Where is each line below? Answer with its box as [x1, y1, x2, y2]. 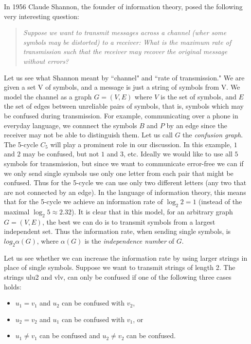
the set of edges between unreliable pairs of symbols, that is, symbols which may [4, 101, 244, 111]
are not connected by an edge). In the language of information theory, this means [4, 187, 246, 197]
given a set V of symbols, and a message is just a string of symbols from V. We [4, 82, 240, 92]
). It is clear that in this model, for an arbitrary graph [72, 207, 233, 217]
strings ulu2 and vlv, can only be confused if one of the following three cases [4, 272, 232, 282]
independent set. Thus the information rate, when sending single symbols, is [4, 226, 231, 236]
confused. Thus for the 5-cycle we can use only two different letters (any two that [4, 177, 247, 188]
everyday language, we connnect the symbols [4, 120, 137, 130]
